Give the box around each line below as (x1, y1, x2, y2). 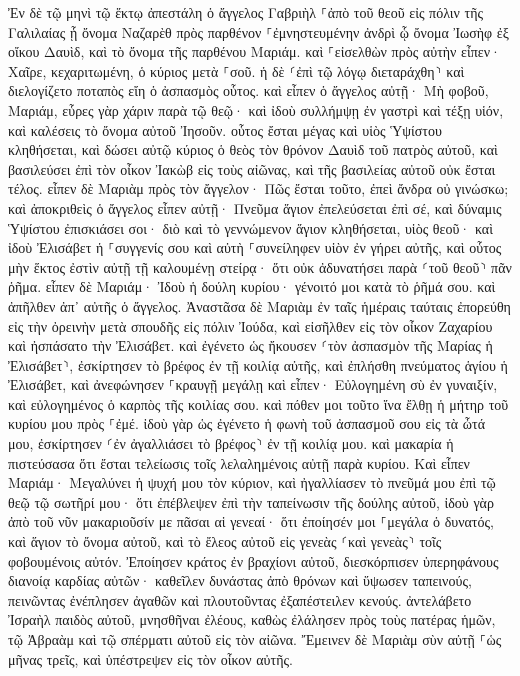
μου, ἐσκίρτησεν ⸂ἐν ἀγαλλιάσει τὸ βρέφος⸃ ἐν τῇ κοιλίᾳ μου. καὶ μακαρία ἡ (8, 433, 454, 454)
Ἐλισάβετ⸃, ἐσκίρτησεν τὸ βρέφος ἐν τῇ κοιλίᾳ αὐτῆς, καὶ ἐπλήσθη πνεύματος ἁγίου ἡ (8, 354, 508, 375)
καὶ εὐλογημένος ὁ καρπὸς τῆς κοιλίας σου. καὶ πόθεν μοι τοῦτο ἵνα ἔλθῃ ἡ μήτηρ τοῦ (8, 393, 509, 414)
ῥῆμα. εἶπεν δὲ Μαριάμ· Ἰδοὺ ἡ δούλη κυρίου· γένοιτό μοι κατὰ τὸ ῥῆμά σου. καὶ (8, 276, 496, 297)
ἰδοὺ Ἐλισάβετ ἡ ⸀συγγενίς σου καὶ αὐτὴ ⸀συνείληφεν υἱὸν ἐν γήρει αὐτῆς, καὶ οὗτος (8, 237, 502, 258)
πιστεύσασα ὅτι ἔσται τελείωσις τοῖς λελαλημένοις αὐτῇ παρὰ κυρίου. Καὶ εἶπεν (8, 452, 470, 473)
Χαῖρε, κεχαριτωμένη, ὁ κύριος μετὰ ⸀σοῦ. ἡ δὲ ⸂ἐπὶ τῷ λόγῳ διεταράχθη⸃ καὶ (8, 60, 465, 81)
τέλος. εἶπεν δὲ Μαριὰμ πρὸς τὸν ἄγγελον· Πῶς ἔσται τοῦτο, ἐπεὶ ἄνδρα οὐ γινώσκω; (8, 178, 509, 199)
